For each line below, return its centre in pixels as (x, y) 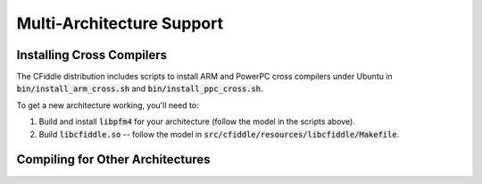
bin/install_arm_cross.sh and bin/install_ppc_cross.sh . (140, 88)
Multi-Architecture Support (120, 23)
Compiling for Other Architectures (113, 159)
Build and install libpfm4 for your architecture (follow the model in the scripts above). (197, 121)
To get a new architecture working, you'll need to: (108, 105)
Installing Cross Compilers (92, 55)
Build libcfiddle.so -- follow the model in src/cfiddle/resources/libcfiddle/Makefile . (219, 134)
